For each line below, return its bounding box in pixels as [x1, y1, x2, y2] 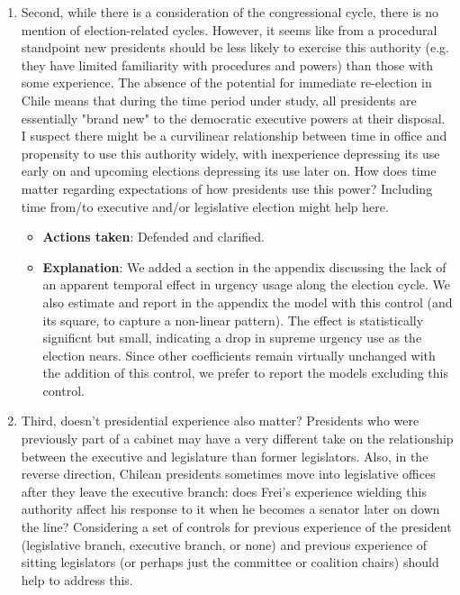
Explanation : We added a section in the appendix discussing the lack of [42, 257, 446, 276]
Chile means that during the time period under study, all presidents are [21, 90, 417, 109]
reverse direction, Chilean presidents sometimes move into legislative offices [21, 464, 436, 483]
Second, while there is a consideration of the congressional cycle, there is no [21, 3, 439, 21]
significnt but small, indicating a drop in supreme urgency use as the [42, 328, 422, 347]
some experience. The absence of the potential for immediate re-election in [21, 73, 432, 92]
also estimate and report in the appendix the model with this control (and [42, 292, 453, 311]
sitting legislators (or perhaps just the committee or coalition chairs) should [21, 553, 439, 572]
